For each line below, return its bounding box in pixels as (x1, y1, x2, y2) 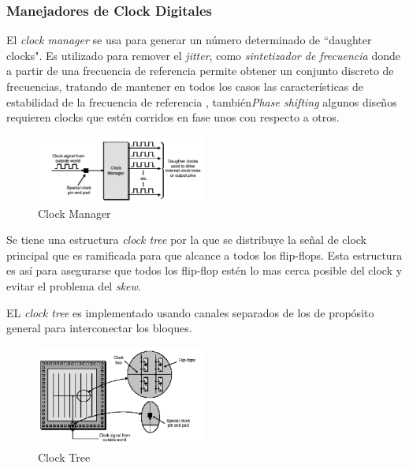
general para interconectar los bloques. (6, 320, 192, 336)
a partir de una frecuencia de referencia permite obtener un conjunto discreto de (6, 62, 394, 79)
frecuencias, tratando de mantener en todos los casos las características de (6, 78, 364, 94)
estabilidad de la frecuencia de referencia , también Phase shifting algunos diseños (6, 93, 397, 110)
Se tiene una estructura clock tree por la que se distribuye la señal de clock (6, 231, 366, 248)
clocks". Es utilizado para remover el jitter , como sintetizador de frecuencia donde (6, 47, 400, 63)
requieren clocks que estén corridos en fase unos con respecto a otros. (6, 109, 340, 125)
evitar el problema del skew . (6, 277, 141, 294)
